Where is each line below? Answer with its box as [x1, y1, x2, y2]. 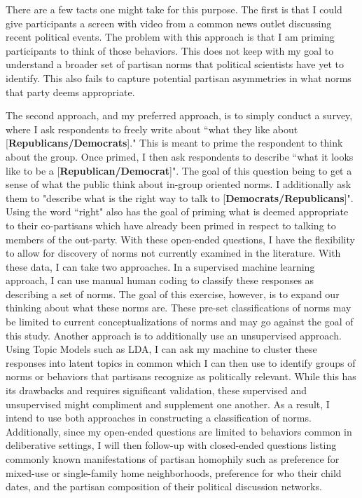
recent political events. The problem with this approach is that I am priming [6, 29, 335, 44]
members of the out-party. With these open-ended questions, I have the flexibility [6, 231, 355, 246]
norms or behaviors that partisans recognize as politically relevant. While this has [6, 369, 356, 384]
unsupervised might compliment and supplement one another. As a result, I [6, 396, 330, 411]
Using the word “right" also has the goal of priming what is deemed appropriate [6, 204, 349, 219]
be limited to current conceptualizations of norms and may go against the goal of [6, 314, 354, 329]
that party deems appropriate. [6, 84, 135, 99]
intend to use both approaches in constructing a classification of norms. [6, 410, 312, 425]
